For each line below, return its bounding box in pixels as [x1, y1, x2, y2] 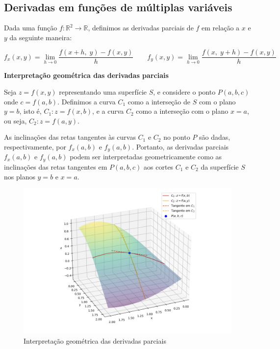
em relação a [202, 23, 240, 33]
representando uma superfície [59, 87, 147, 97]
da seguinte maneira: [9, 32, 72, 42]
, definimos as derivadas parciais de [88, 23, 194, 33]
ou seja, [4, 115, 27, 125]
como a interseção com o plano [136, 106, 229, 116]
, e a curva [92, 106, 124, 116]
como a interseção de [127, 96, 190, 106]
